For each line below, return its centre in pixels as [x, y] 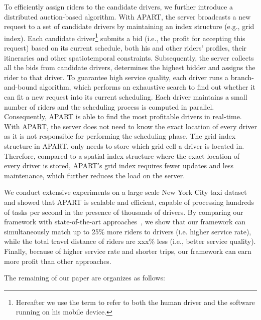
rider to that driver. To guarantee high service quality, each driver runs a [116, 77]
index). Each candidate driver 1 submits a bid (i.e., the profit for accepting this [125, 37]
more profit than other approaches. [58, 261]
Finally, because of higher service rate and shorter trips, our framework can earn [128, 251]
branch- [242, 77]
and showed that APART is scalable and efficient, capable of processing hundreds [129, 202]
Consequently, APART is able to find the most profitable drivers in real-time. [123, 116]
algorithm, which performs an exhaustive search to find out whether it [147, 87]
